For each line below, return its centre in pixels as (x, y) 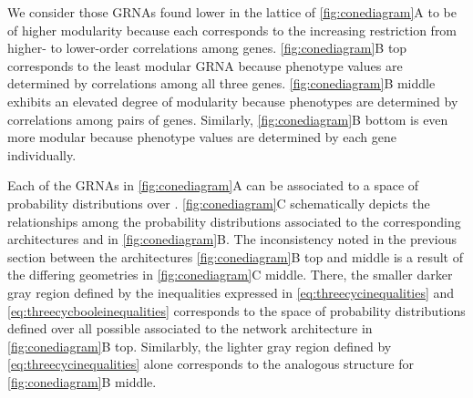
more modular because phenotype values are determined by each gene (202, 137)
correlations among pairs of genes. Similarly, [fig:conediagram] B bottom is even (228, 119)
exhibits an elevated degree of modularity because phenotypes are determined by (233, 101)
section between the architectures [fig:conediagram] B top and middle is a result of (235, 256)
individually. (42, 154)
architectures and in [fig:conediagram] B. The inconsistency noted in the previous (232, 239)
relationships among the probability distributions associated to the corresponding (234, 221)
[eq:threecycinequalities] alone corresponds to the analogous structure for (211, 364)
